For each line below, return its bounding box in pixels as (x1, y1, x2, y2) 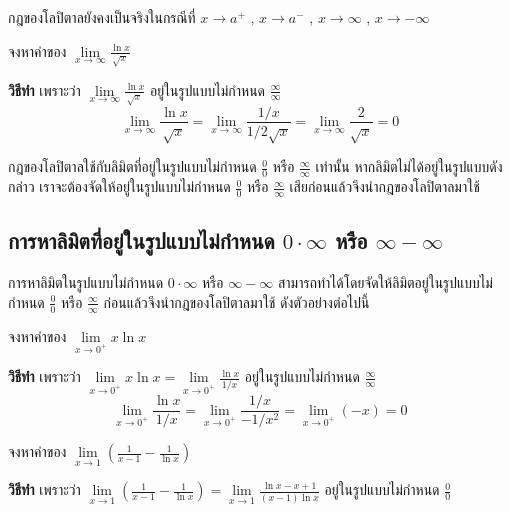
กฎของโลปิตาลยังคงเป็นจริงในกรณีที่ (8, 7, 196, 27)
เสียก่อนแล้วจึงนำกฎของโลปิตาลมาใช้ (289, 176, 480, 197)
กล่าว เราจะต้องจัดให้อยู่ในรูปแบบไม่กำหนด (8, 176, 231, 197)
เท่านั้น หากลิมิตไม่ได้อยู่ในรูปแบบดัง (315, 156, 503, 177)
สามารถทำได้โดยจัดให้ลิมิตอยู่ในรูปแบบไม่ (277, 272, 493, 293)
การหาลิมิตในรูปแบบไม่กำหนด (8, 272, 164, 293)
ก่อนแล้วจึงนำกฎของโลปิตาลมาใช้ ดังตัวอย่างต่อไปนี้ (103, 291, 370, 312)
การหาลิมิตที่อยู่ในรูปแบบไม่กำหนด (8, 225, 275, 256)
